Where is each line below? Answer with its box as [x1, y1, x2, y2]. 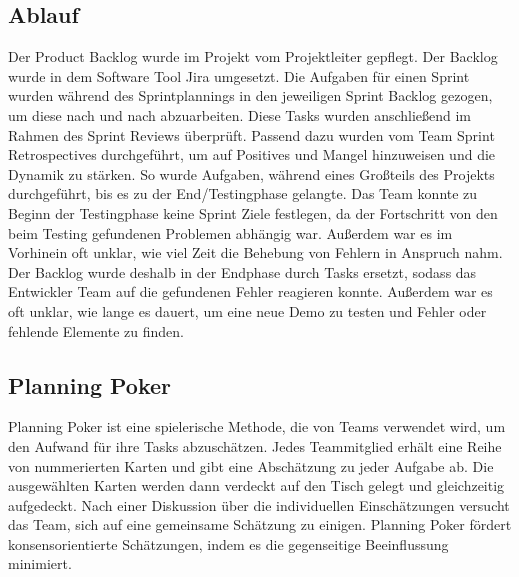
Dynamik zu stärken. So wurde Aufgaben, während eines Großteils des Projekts [8, 163, 495, 184]
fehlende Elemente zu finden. [8, 320, 184, 341]
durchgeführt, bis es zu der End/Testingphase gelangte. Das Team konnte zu [8, 183, 478, 204]
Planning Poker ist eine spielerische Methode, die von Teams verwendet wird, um [8, 416, 506, 437]
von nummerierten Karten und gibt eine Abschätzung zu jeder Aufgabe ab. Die [8, 455, 494, 476]
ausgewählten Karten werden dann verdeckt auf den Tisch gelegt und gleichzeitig [8, 475, 505, 496]
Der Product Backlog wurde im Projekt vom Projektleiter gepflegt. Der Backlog [8, 46, 498, 67]
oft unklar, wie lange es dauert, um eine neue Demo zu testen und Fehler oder [8, 300, 487, 321]
